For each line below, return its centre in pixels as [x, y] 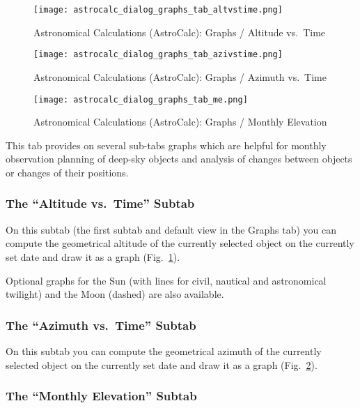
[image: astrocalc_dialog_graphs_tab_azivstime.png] [158, 55]
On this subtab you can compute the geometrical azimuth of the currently [164, 350]
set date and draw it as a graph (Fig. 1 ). [93, 256]
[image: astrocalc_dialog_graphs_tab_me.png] [141, 99]
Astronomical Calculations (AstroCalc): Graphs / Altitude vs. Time [180, 32]
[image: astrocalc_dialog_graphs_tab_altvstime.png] [158, 10]
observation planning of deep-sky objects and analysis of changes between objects [179, 159]
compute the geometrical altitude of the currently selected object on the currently [180, 243]
